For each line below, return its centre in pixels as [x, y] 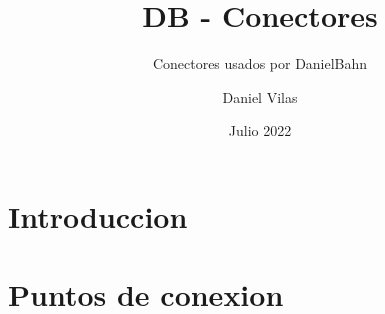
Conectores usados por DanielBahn [260, 63]
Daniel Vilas [260, 96]
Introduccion [98, 215]
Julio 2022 [260, 130]
